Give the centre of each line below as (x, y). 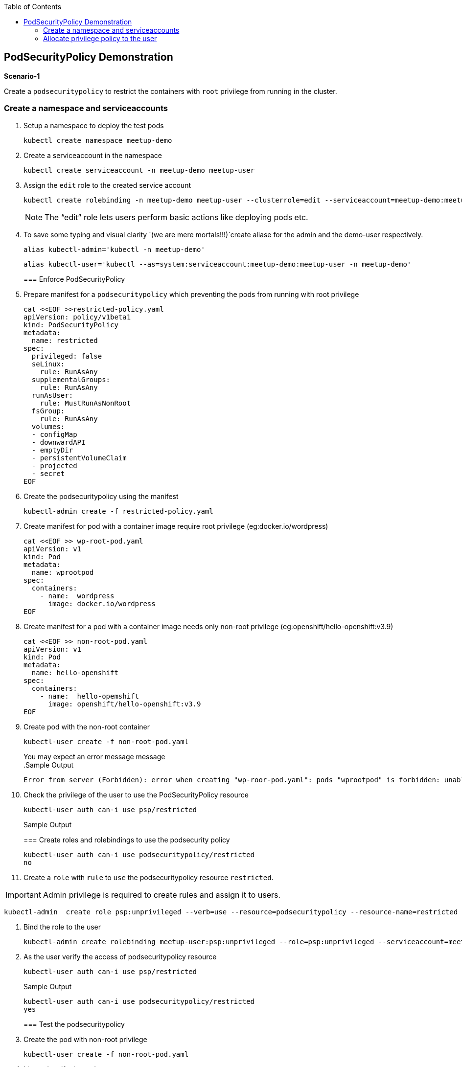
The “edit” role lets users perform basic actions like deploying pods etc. (176, 217)
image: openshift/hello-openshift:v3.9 (125, 704)
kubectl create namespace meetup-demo (98, 140)
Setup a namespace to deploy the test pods (94, 125)
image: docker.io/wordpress (102, 603)
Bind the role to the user (62, 927)
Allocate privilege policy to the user (100, 38)
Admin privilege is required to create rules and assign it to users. (162, 895)
